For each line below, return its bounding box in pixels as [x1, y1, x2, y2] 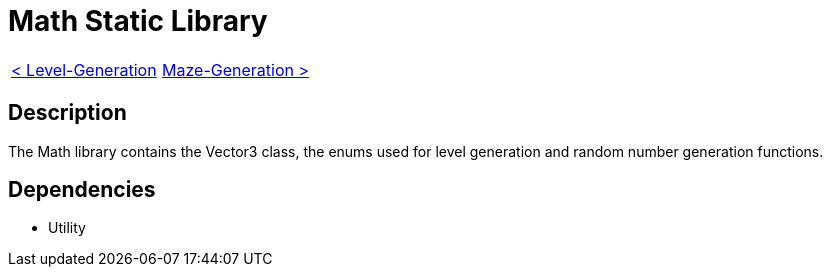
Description [8, 100, 127, 126]
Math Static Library [8, 4, 268, 38]
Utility [48, 219, 86, 237]
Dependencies [8, 177, 156, 203]
